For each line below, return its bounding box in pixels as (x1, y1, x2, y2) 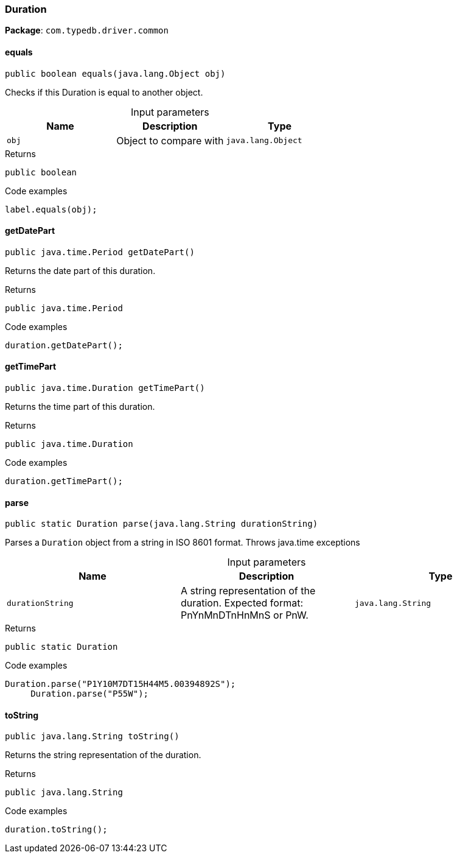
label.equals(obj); (5, 204, 97, 214)
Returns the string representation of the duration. (5, 750, 201, 761)
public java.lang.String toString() (5, 731, 180, 742)
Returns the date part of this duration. (5, 265, 156, 276)
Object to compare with (116, 134, 224, 147)
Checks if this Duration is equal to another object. (5, 86, 203, 97)
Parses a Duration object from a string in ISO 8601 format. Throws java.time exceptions (5, 537, 360, 548)
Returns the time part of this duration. (5, 401, 155, 412)
